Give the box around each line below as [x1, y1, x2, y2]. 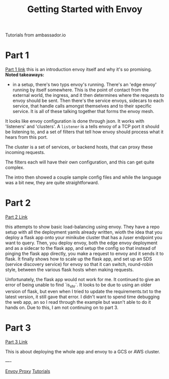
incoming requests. [5, 149, 45, 155]
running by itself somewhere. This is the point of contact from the [12, 87, 149, 93]
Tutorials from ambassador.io [5, 32, 66, 38]
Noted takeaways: [5, 72, 44, 78]
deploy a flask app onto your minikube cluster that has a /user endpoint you [5, 235, 162, 241]
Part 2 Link [5, 214, 28, 220]
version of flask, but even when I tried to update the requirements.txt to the [5, 288, 161, 294]
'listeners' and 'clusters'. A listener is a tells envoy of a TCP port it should [5, 124, 160, 130]
